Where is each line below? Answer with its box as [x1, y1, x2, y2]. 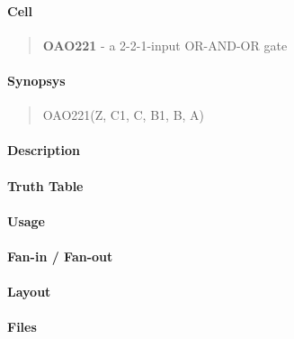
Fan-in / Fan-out [7, 246, 113, 265]
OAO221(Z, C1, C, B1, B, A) [42, 105, 205, 124]
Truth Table [7, 176, 84, 195]
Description [7, 141, 81, 160]
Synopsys [7, 70, 66, 89]
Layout [7, 282, 51, 301]
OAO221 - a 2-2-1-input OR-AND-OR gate [42, 35, 288, 54]
